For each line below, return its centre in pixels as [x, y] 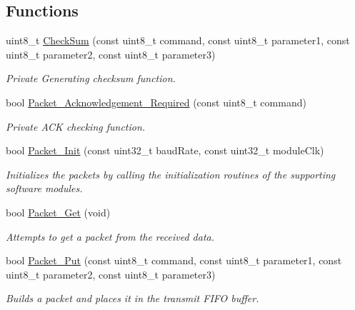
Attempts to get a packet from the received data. [110, 236]
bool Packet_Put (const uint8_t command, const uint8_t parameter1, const [174, 260]
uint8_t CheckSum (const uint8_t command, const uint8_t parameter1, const [178, 40]
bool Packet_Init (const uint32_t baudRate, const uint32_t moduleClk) [165, 150]
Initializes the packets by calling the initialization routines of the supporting [171, 174]
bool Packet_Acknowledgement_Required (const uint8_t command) [156, 102]
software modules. [44, 188]
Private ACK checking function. [76, 126]
